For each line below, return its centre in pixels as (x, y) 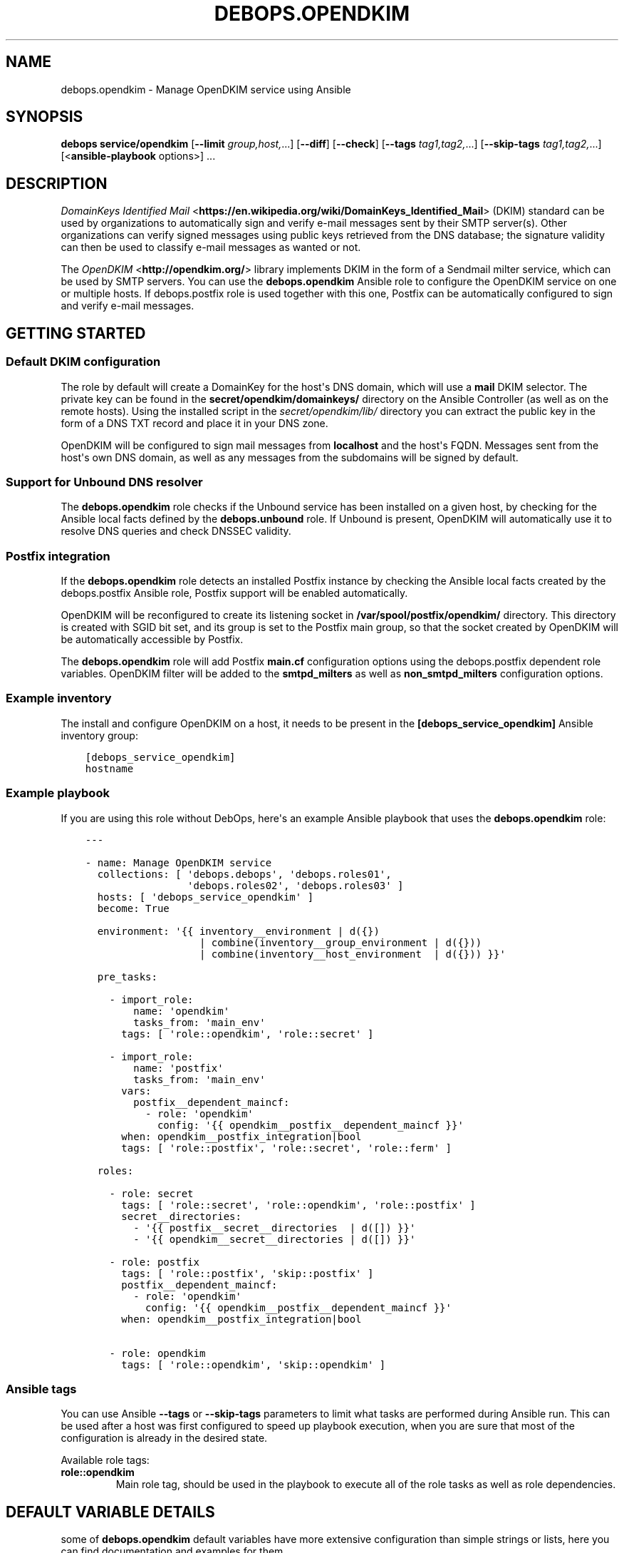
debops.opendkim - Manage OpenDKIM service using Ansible (206, 89)
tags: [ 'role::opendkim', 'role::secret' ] (248, 1034)
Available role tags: (105, 1460)
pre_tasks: (127, 977)
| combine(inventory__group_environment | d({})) (340, 942)
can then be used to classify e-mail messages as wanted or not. (211, 247)
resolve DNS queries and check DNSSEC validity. (176, 531)
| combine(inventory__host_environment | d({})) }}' (352, 954)
